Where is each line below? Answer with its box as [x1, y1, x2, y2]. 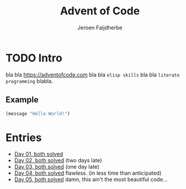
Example [5, 94, 39, 105]
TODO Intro [5, 51, 63, 65]
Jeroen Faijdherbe [77, 24, 123, 31]
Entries [5, 130, 42, 144]
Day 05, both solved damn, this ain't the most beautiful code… [14, 176, 168, 183]
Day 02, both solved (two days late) [14, 157, 102, 164]
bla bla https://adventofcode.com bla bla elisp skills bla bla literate [5, 71, 180, 78]
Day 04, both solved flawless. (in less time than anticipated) [14, 169, 162, 177]
